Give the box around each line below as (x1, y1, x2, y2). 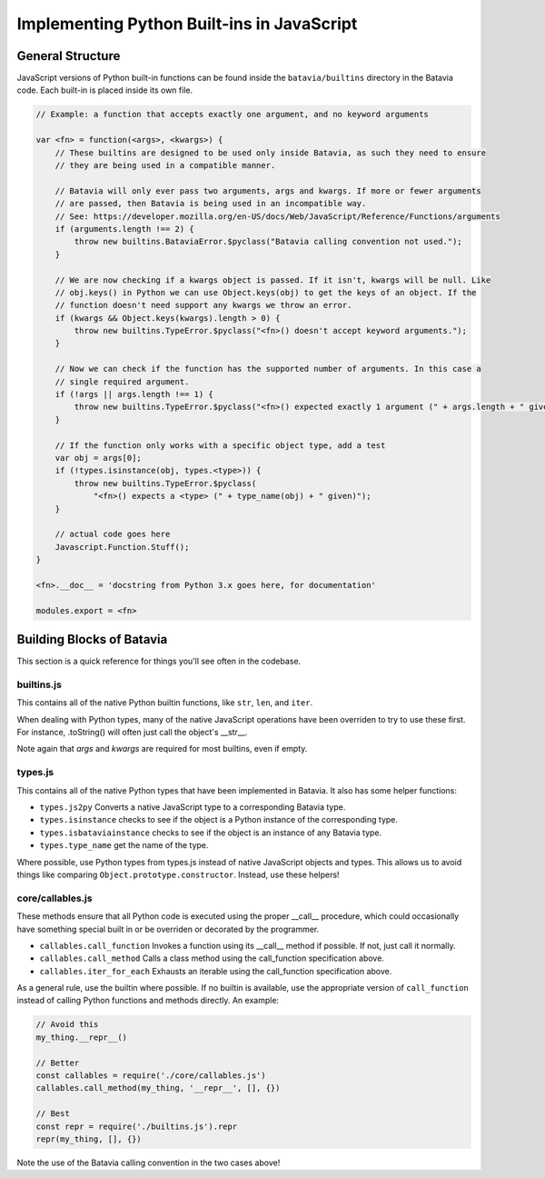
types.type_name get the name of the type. (39, 840, 209, 851)
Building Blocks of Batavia (16, 632, 168, 647)
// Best (35, 1109, 70, 1119)
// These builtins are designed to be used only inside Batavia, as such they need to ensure (54, 147, 486, 158)
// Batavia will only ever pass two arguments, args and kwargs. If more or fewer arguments (54, 185, 481, 195)
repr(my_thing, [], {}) (35, 1133, 143, 1144)
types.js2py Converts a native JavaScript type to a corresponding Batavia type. (39, 802, 346, 813)
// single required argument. (54, 376, 190, 386)
